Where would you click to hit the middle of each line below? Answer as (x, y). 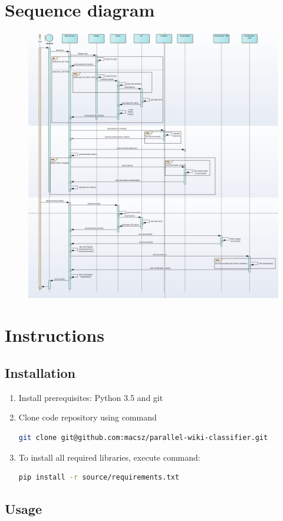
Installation (40, 373)
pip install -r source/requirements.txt (99, 478)
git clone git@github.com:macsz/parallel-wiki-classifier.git (143, 438)
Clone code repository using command (88, 417)
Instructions (55, 335)
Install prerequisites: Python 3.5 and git (91, 397)
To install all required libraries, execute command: (109, 457)
